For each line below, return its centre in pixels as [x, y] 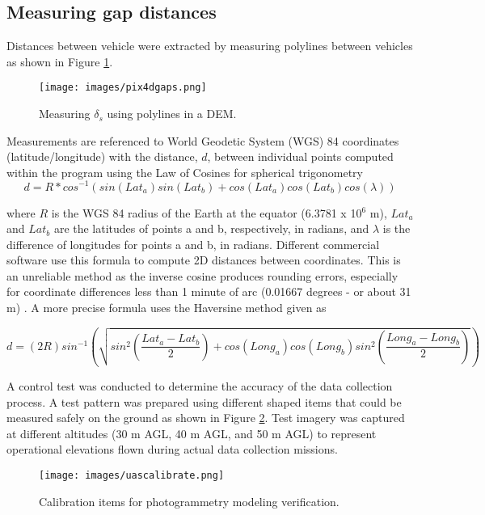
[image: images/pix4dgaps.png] [123, 88]
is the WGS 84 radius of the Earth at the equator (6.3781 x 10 [207, 212]
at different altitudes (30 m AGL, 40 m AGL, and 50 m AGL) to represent [192, 433]
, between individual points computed [300, 156]
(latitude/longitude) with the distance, [102, 156]
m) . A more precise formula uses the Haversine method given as [167, 308]
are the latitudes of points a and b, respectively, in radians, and [211, 228]
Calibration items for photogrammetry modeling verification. [189, 501]
